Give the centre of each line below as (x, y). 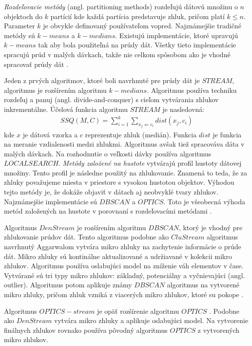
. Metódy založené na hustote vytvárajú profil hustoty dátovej (150, 163)
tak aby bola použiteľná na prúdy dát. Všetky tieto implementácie (137, 45)
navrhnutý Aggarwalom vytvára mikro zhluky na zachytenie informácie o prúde (123, 247)
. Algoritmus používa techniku (192, 90)
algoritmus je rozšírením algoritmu (55, 90)
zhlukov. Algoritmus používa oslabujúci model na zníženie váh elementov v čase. (124, 266)
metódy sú (19, 35)
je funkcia (227, 134)
